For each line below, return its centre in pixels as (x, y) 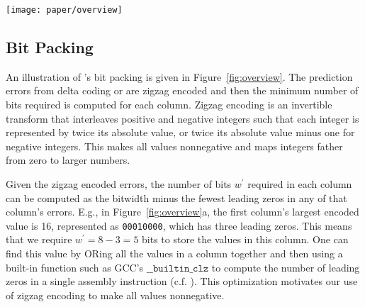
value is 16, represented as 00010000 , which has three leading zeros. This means (179, 225)
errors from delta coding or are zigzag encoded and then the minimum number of (182, 90)
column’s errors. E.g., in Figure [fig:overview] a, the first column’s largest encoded (182, 212)
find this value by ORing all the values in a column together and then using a (174, 253)
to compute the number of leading (286, 267)
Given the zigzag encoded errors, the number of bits (119, 184)
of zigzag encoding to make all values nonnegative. (115, 295)
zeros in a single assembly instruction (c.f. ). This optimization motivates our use (182, 281)
